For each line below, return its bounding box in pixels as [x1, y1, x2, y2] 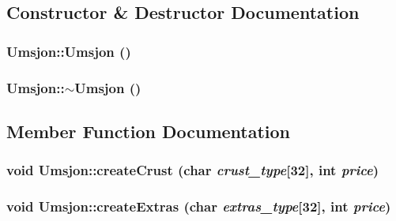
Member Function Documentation [6, 118, 291, 143]
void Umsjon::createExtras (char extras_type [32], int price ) [6, 197, 391, 216]
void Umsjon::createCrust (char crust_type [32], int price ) [6, 160, 379, 180]
